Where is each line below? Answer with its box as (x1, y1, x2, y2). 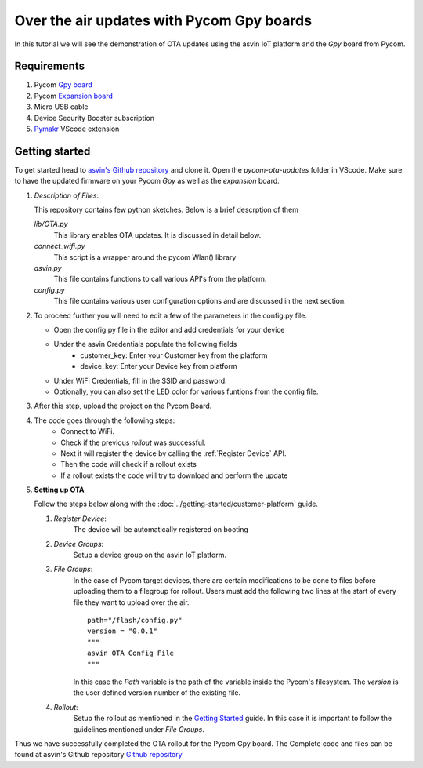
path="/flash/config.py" (87, 616, 183, 624)
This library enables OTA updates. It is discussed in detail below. (53, 230, 262, 239)
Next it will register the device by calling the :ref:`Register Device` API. (60, 448, 287, 458)
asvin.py (34, 264, 62, 273)
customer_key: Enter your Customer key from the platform (80, 350, 268, 360)
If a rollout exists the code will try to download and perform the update (60, 471, 288, 480)
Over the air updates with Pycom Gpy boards (14, 12, 313, 29)
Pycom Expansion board (34, 91, 113, 100)
